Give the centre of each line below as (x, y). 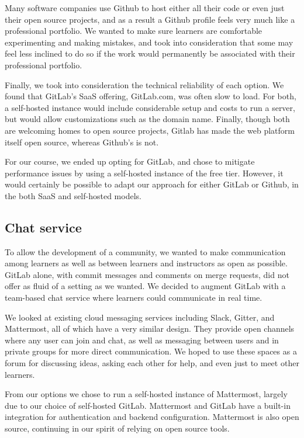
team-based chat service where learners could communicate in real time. (134, 298)
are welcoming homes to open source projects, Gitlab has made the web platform (150, 130)
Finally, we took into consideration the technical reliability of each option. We (144, 84)
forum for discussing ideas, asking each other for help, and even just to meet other (152, 363)
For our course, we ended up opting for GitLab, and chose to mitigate (130, 161)
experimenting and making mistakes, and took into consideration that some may (149, 42)
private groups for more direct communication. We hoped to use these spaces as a (151, 351)
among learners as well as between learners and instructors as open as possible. (146, 263)
